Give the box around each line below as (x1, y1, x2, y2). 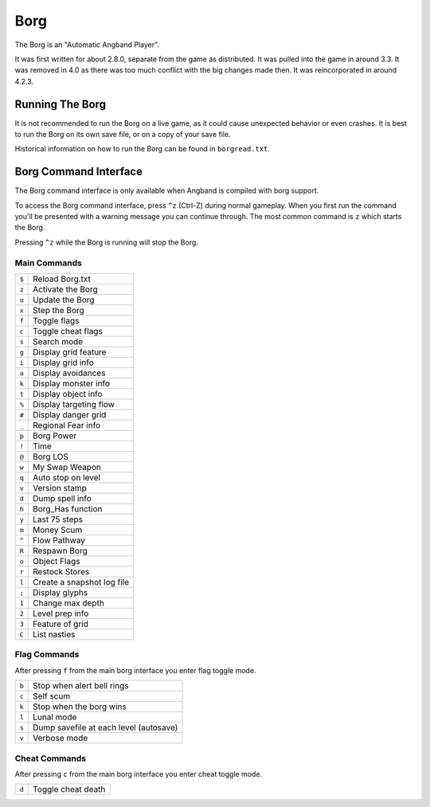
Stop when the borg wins (33, 701, 127, 712)
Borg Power (33, 430, 77, 441)
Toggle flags (33, 315, 80, 327)
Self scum (33, 691, 71, 702)
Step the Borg (33, 305, 85, 316)
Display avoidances (33, 367, 106, 378)
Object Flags (33, 556, 80, 567)
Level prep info (33, 608, 89, 619)
